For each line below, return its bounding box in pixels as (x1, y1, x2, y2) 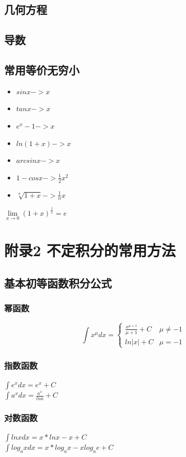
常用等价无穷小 (4, 61, 79, 77)
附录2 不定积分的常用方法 (4, 240, 176, 261)
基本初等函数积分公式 (4, 275, 112, 290)
